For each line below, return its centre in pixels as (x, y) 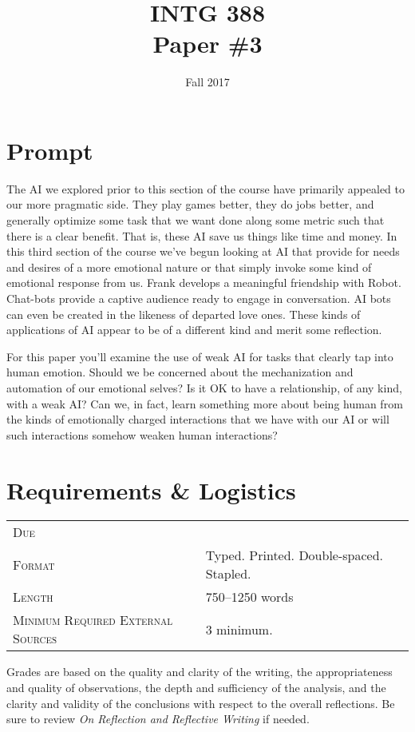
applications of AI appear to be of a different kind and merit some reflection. (194, 330)
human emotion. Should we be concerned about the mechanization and (180, 372)
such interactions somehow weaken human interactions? (142, 434)
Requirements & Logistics (151, 489)
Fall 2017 (207, 82)
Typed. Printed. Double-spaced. (294, 555)
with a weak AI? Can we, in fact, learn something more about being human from (205, 403)
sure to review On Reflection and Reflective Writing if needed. (158, 719)
